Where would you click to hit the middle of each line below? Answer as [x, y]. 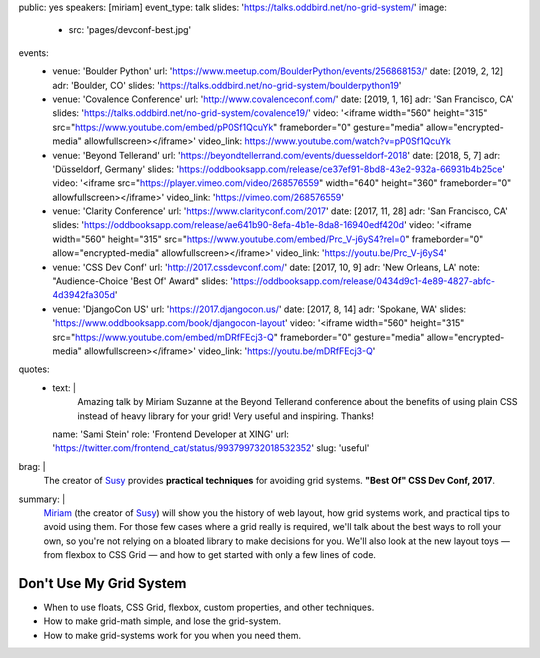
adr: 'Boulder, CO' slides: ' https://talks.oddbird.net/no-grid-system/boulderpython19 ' [227, 85]
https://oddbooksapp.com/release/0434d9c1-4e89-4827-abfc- [364, 281]
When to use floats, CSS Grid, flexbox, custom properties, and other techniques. [209, 607]
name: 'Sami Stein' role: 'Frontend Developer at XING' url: [171, 434]
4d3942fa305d [83, 295]
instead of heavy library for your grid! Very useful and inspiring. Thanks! [225, 416]
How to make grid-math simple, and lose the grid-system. [162, 621]
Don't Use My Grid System [102, 583]
